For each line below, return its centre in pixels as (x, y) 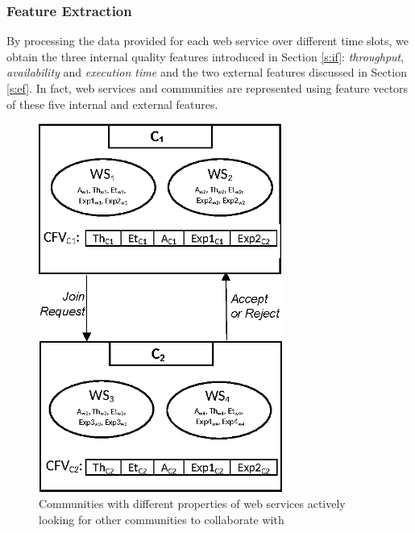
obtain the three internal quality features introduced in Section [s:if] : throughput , (205, 56)
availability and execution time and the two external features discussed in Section (207, 72)
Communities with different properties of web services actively (192, 504)
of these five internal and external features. (112, 104)
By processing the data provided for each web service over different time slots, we (207, 41)
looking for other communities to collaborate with (162, 519)
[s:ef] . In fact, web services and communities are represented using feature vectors (207, 88)
